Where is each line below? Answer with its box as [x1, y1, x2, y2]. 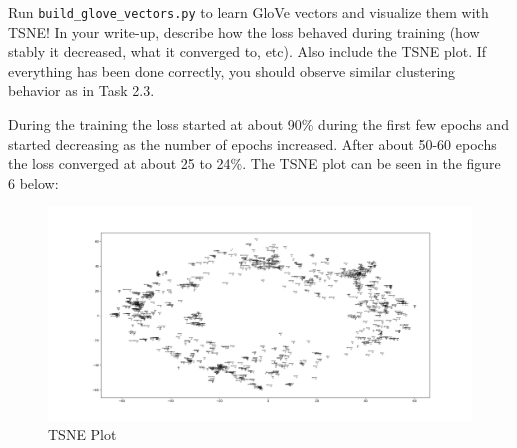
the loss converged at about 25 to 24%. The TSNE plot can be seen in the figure [8, 153, 501, 174]
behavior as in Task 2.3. [8, 80, 155, 101]
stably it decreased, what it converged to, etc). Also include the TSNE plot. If [8, 41, 487, 62]
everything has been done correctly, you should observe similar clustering [8, 60, 456, 81]
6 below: [8, 172, 59, 193]
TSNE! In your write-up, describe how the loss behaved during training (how [8, 21, 480, 42]
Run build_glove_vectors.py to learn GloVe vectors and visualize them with [8, 2, 489, 22]
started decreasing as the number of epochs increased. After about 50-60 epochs [8, 133, 497, 154]
